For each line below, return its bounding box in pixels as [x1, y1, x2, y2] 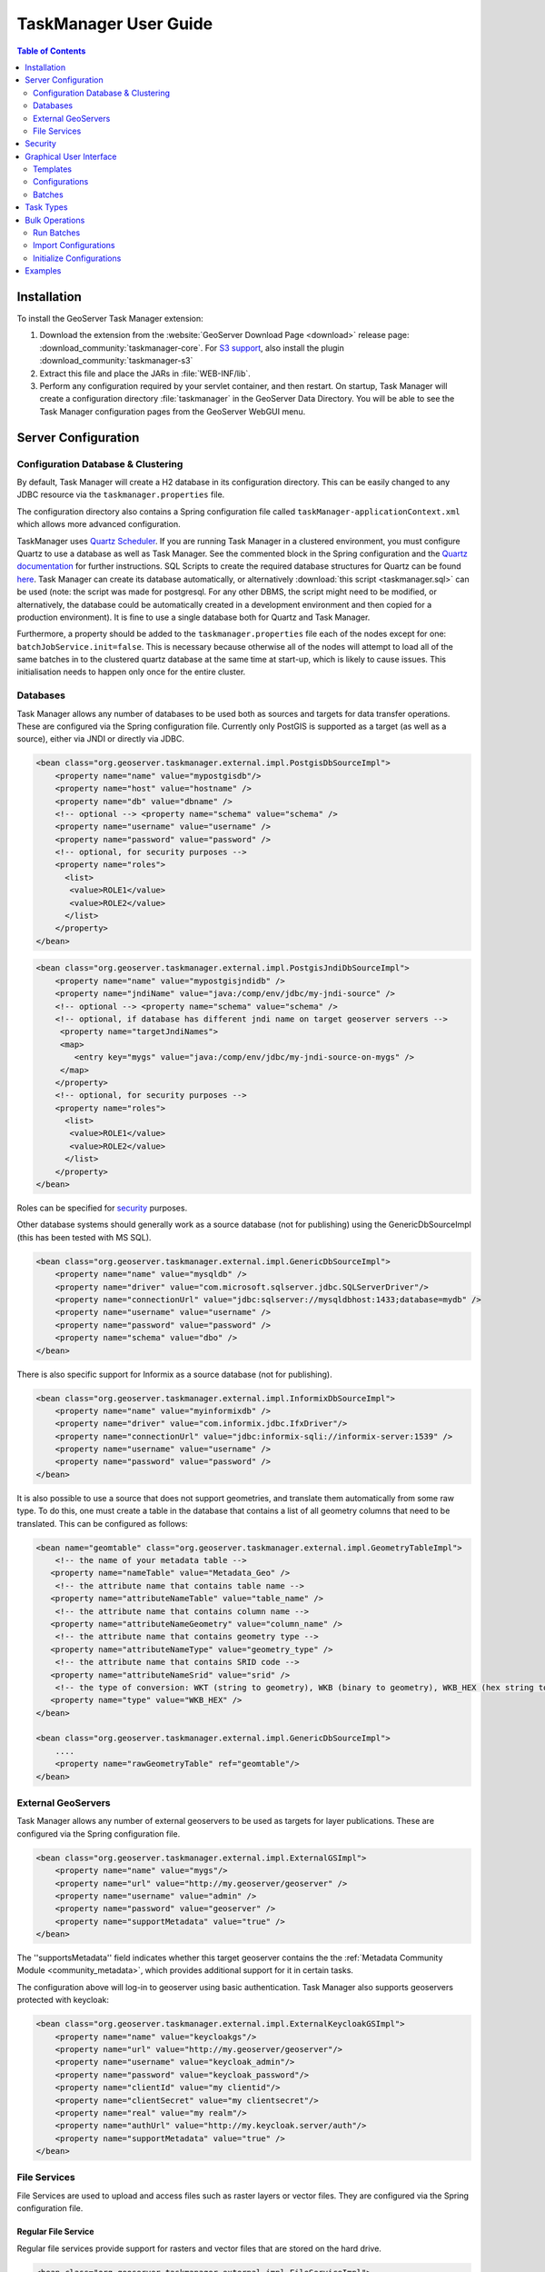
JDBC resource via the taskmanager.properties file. [16, 489, 225, 500]
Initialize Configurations [33, 253, 122, 264]
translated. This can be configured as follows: [16, 1518, 188, 1529]
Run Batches [33, 227, 81, 238]
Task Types [25, 202, 68, 213]
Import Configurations [33, 240, 115, 251]
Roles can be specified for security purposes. [16, 1202, 188, 1213]
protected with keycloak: [16, 1995, 109, 2006]
